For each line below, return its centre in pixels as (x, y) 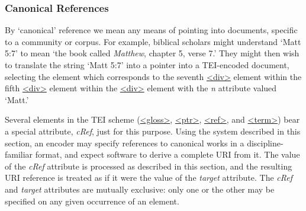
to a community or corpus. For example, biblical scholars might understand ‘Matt (153, 41)
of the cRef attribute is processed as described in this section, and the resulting (149, 166)
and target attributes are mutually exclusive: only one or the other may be (140, 189)
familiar (19, 154)
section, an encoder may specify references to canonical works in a (125, 143)
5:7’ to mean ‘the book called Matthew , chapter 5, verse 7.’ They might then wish (152, 53)
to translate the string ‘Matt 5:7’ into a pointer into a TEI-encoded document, (147, 65)
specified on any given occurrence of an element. (92, 201)
